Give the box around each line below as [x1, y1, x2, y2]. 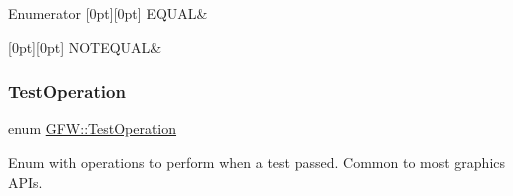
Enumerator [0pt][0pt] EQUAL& [8, 3, 208, 23]
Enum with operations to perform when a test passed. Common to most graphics [8, 152, 506, 172]
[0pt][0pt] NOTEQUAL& [8, 36, 162, 57]
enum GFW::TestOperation [8, 118, 177, 139]
